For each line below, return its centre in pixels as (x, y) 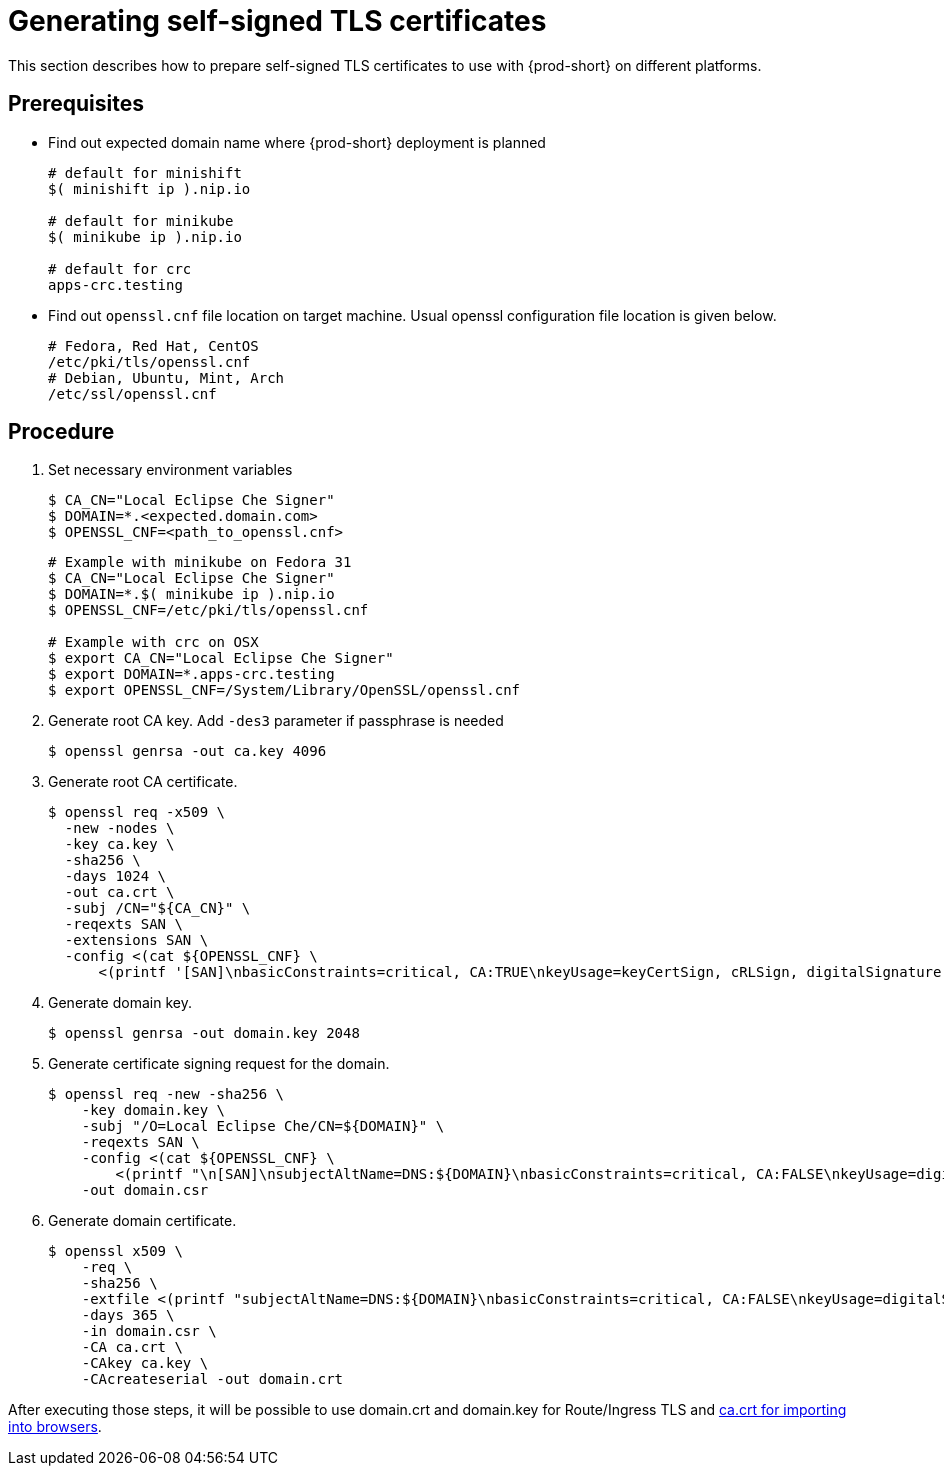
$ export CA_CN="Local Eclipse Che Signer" (221, 658)
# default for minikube (141, 220)
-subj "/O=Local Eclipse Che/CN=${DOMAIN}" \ (263, 1126)
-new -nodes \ (119, 828)
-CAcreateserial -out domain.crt (212, 1379)
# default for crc (120, 268)
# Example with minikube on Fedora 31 (200, 562)
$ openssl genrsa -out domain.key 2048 (204, 1033)
